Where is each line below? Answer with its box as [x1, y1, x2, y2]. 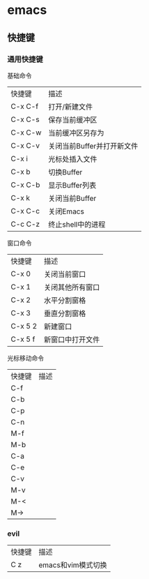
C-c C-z [10, 219, 40, 229]
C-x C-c [10, 206, 40, 216]
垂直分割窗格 [44, 308, 86, 318]
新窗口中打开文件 [44, 334, 100, 344]
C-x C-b [10, 180, 40, 190]
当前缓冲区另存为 [48, 128, 104, 137]
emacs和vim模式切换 [38, 560, 107, 570]
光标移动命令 [7, 354, 44, 362]
